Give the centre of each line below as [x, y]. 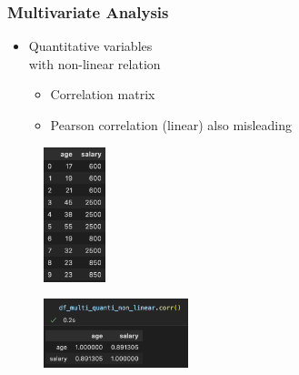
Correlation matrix [103, 94]
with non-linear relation [95, 63]
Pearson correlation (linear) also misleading [171, 125]
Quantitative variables [90, 46]
